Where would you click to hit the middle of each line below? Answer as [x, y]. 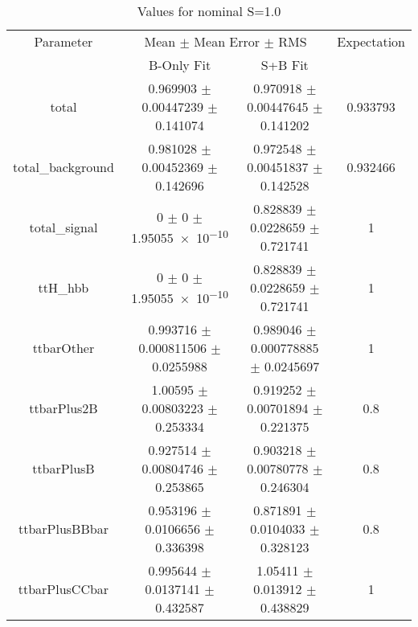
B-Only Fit [180, 65]
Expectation [371, 41]
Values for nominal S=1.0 [209, 11]
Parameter [64, 41]
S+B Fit [285, 65]
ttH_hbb [64, 287]
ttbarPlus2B [64, 408]
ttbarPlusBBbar [63, 529]
